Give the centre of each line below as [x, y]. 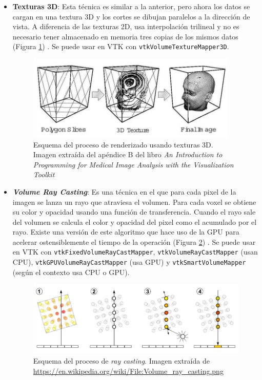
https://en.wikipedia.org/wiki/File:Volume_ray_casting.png [128, 371]
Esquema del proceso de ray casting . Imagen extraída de [121, 361]
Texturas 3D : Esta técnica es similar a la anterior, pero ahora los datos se [131, 6]
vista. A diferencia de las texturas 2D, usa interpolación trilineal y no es [126, 26]
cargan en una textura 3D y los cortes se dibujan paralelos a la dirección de [131, 16]
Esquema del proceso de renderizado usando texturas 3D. [123, 144]
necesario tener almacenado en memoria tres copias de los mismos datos [125, 36]
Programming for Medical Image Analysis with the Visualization [133, 164]
